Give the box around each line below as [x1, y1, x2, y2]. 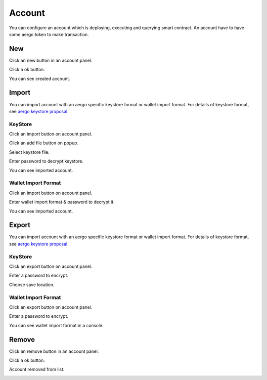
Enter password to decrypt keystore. [9, 158, 84, 164]
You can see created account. [9, 76, 70, 82]
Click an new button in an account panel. [9, 57, 92, 63]
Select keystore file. [9, 149, 49, 155]
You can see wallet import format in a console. [9, 322, 104, 328]
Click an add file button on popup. [9, 140, 79, 146]
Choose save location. [9, 282, 54, 288]
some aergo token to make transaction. [9, 31, 89, 37]
